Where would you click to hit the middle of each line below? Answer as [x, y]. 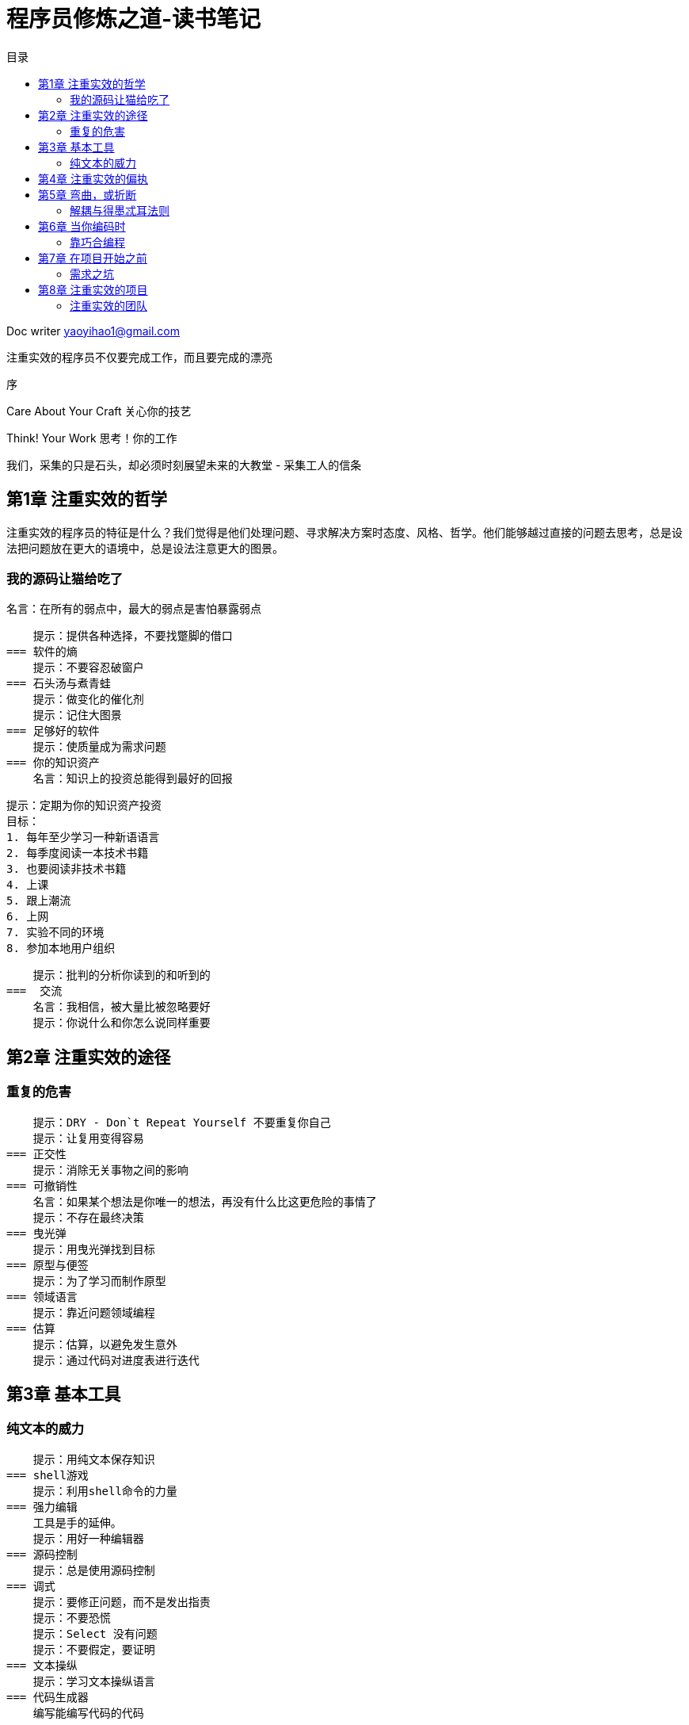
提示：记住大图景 [77, 715]
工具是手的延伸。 [77, 1522]
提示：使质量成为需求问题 [99, 747]
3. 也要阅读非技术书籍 [67, 869]
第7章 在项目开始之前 [93, 258]
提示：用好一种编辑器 [88, 1538]
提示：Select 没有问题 [95, 1633]
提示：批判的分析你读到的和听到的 [122, 975]
